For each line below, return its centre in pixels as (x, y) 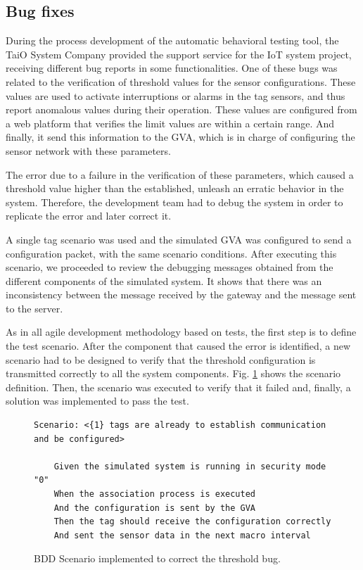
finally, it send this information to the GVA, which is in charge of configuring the (180, 137)
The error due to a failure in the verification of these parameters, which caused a (180, 174)
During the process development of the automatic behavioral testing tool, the (172, 40)
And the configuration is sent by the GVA (154, 508)
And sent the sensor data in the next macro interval (182, 535)
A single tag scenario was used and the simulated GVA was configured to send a (179, 239)
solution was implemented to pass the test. (97, 401)
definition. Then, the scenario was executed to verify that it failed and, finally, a (178, 387)
